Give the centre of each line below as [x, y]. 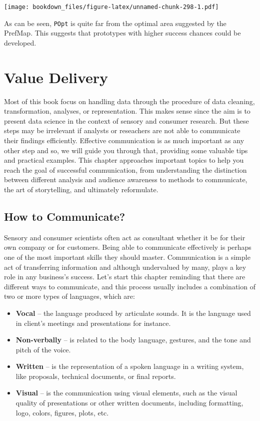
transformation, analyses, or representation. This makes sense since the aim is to [127, 111]
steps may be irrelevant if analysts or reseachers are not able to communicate [122, 130]
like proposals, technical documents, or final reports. [96, 376]
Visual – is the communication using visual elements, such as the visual [126, 393]
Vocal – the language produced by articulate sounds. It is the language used [133, 313]
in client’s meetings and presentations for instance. [93, 323]
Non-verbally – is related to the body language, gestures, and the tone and [133, 340]
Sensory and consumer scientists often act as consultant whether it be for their [125, 237]
